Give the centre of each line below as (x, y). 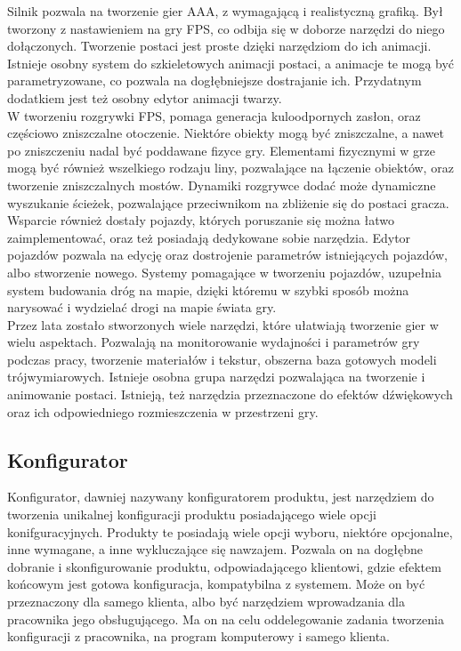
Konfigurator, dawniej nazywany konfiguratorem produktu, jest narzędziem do (221, 497)
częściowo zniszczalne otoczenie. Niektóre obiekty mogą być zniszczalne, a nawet (226, 133)
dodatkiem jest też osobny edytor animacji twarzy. (145, 97)
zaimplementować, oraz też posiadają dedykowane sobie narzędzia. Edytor (209, 237)
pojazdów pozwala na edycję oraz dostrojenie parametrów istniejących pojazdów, (227, 255)
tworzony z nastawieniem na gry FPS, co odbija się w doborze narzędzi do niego (226, 28)
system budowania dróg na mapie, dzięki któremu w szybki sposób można (208, 289)
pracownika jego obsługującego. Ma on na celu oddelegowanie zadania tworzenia (226, 619)
